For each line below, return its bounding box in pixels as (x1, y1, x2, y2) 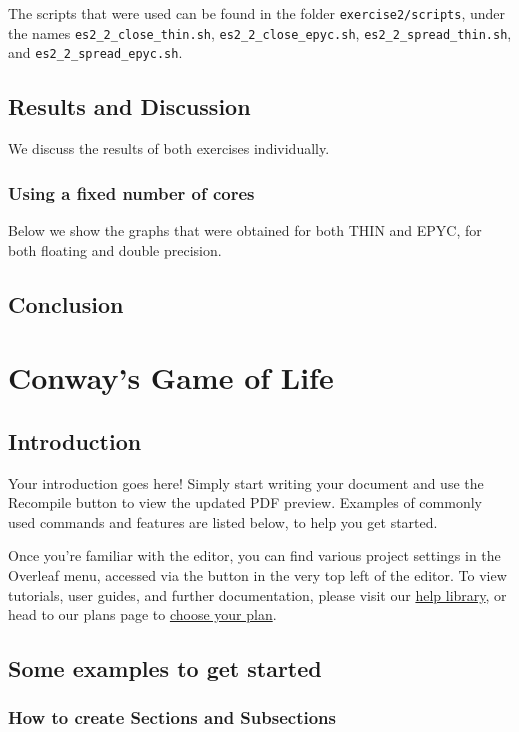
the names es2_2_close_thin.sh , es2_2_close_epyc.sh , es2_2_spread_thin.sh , (8, 22, 512, 43)
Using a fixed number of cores (8, 180, 255, 205)
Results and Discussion (8, 91, 251, 122)
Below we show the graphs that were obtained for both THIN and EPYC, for (8, 219, 482, 240)
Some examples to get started (8, 653, 322, 684)
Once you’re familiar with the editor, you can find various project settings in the (8, 545, 501, 566)
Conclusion (8, 288, 124, 319)
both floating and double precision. (8, 239, 222, 260)
